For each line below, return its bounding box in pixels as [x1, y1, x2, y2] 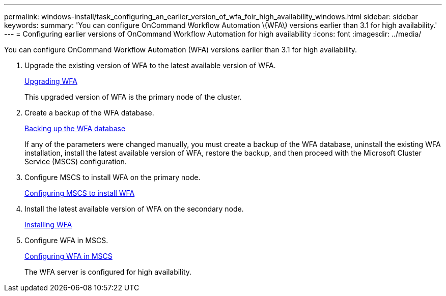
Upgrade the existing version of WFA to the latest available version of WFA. [24, 61, 276, 70]
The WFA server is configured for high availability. [24, 268, 192, 276]
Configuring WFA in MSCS [24, 252, 113, 260]
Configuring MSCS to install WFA [24, 189, 135, 197]
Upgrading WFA [24, 77, 77, 85]
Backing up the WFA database [24, 124, 126, 133]
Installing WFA [24, 220, 72, 229]
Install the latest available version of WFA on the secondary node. [24, 204, 244, 213]
